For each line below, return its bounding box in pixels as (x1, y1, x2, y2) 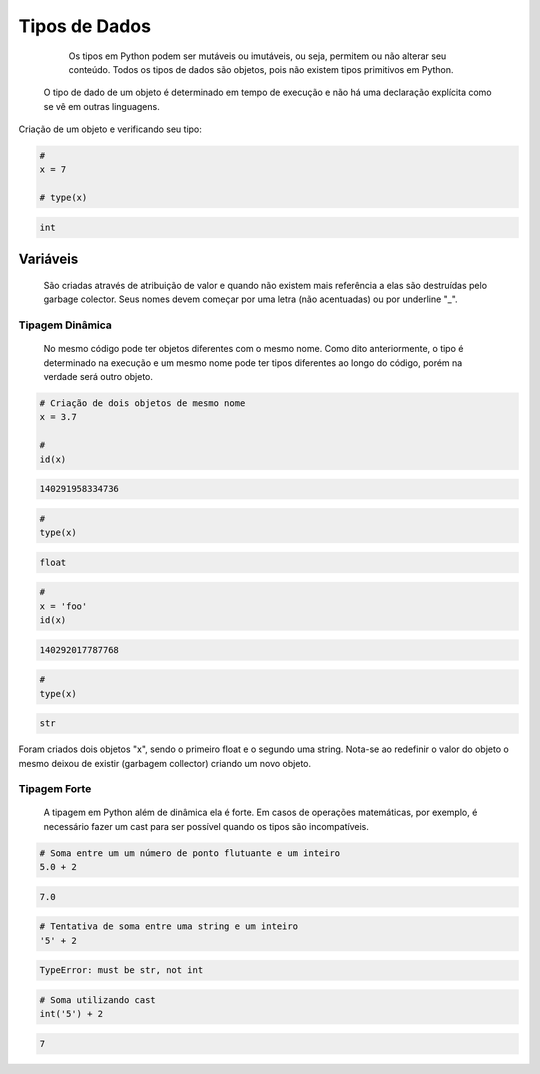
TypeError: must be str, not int (39, 965, 204, 976)
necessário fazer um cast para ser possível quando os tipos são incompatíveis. (43, 820, 369, 832)
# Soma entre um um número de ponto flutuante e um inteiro (39, 847, 341, 859)
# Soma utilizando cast (39, 994, 157, 1005)
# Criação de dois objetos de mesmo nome (39, 397, 246, 409)
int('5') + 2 (39, 1008, 104, 1020)
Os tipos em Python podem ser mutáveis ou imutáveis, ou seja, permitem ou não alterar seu (68, 50, 447, 62)
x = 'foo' (39, 600, 88, 612)
